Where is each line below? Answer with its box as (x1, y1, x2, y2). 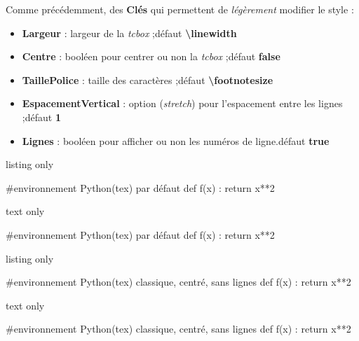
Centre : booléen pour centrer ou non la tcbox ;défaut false (22, 49, 280, 64)
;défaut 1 (22, 109, 61, 124)
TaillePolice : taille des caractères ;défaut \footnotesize (22, 72, 273, 87)
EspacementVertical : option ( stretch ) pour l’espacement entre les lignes (22, 96, 343, 111)
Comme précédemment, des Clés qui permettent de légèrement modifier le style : (6, 2, 354, 16)
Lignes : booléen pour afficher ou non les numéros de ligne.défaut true (22, 133, 330, 148)
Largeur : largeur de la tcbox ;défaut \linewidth (22, 25, 237, 40)
